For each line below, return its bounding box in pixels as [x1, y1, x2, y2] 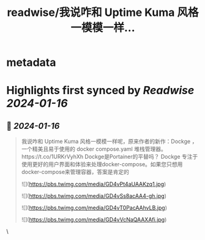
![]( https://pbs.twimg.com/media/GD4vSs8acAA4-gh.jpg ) [21, 192, 167, 200]
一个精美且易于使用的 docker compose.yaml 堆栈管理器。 [21, 145, 166, 153]
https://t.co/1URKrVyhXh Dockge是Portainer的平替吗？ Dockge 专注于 [21, 153, 198, 161]
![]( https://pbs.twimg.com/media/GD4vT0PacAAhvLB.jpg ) [21, 204, 167, 211]
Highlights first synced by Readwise [6, 84, 195, 98]
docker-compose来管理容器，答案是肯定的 [21, 169, 130, 176]
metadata [6, 56, 56, 70]
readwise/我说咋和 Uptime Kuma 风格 [7, 5, 199, 20]
